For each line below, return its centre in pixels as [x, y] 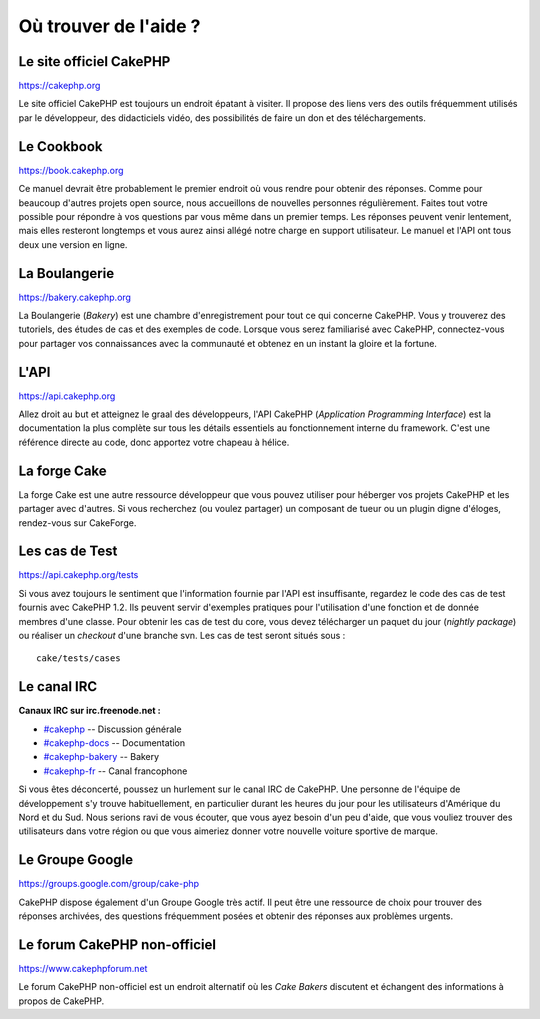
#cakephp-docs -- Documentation [114, 743]
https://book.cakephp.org [71, 170]
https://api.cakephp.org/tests [78, 575]
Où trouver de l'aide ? [109, 26]
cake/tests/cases [78, 658]
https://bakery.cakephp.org [75, 297]
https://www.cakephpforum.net [83, 969]
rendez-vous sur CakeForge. [77, 522]
